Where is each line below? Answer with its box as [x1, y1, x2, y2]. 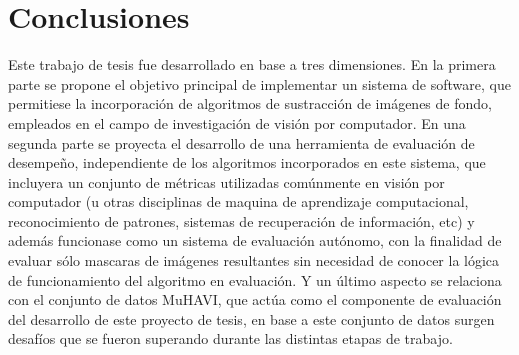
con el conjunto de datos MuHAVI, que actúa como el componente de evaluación [8, 289, 502, 310]
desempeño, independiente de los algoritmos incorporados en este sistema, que [8, 152, 486, 173]
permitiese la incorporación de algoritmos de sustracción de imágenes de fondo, [8, 93, 492, 114]
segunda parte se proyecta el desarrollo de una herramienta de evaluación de [8, 132, 475, 153]
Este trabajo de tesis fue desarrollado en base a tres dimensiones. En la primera [8, 54, 496, 75]
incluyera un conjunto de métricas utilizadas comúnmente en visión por [8, 171, 445, 192]
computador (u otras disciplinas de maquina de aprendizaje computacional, [8, 191, 469, 212]
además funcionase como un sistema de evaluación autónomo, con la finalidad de [8, 230, 502, 251]
